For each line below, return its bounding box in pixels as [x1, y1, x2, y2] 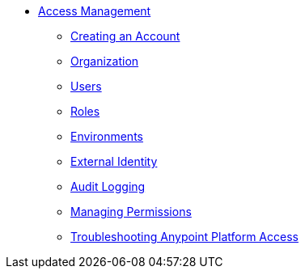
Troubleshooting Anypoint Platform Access [70, 230, 299, 243]
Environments [70, 129, 143, 143]
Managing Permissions [70, 205, 192, 218]
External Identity [70, 154, 158, 168]
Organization [70, 54, 139, 68]
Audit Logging [70, 180, 146, 193]
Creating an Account [70, 29, 180, 43]
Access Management [38, 4, 151, 18]
